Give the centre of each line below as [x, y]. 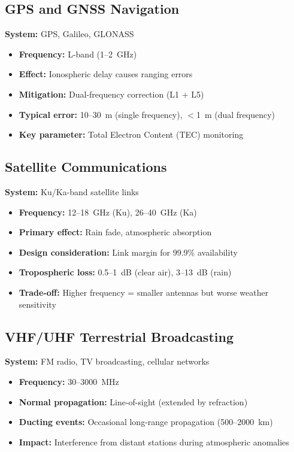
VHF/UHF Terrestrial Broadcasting [119, 336]
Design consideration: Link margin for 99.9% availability [128, 252]
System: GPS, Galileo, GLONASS [69, 34]
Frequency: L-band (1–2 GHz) [78, 54]
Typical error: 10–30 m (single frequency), [101, 114]
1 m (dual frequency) [236, 114]
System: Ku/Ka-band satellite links [72, 191]
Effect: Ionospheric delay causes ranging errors [106, 74]
